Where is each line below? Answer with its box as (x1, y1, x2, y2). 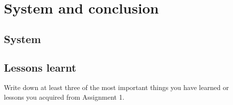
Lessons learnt (4, 60, 77, 75)
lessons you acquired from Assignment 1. (4, 91, 124, 102)
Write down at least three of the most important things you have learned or (4, 82, 229, 92)
